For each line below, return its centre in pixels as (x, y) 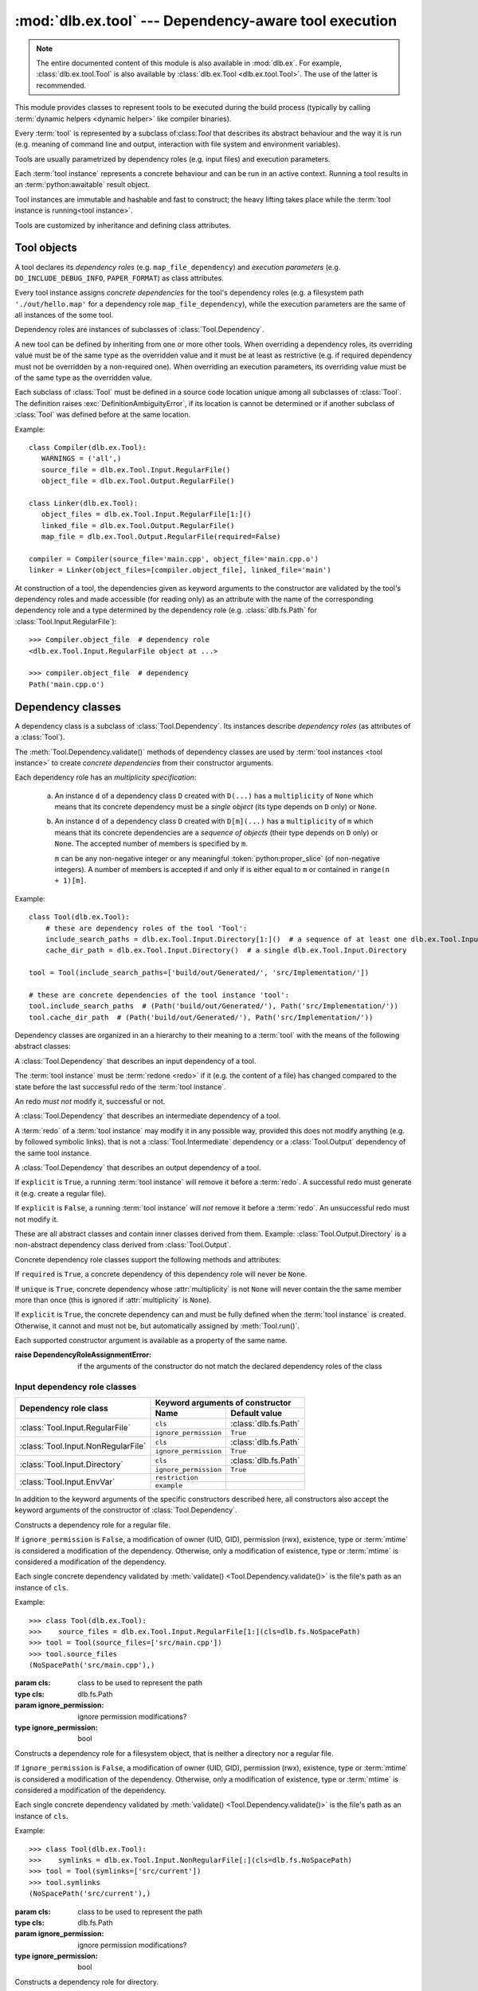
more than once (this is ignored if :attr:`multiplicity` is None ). (113, 1300)
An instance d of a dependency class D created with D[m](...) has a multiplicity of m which (214, 821)
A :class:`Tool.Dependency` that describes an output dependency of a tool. (138, 1168)
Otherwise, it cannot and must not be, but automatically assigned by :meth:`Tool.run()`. (157, 1325)
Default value (257, 1413)
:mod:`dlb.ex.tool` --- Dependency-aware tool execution (206, 21)
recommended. (61, 85)
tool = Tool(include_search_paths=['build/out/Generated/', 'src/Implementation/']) (199, 973)
